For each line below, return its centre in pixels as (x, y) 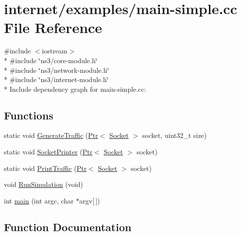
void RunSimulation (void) (43, 184)
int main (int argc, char (39, 200)
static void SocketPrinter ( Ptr (48, 152)
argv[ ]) (90, 200)
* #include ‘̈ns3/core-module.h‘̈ (51, 60)
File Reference (53, 27)
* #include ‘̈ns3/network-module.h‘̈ (57, 70)
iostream (55, 51)
